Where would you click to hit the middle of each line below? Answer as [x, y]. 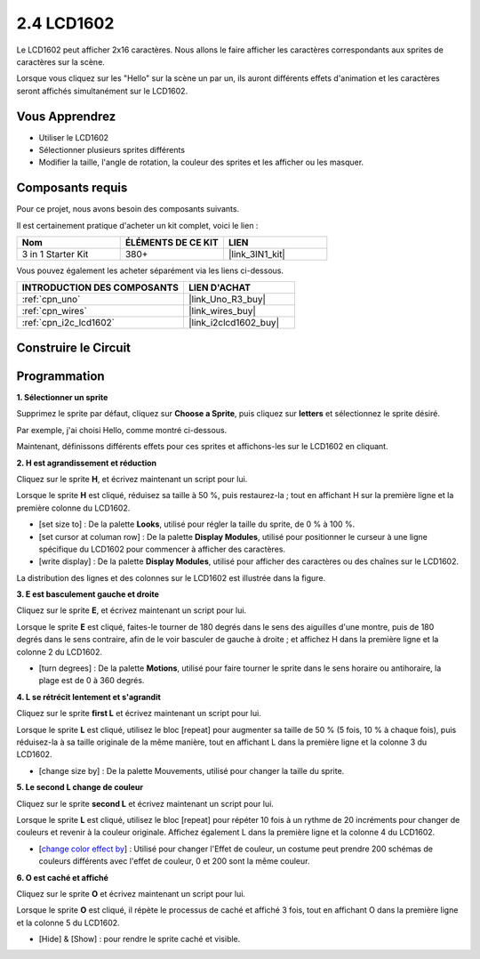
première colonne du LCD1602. [73, 508]
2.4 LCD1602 [65, 23]
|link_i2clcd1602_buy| [234, 323]
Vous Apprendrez [66, 116]
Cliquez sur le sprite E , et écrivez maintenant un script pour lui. [132, 610]
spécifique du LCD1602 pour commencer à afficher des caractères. [162, 549]
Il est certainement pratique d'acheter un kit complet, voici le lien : [137, 225]
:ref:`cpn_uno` [51, 300]
